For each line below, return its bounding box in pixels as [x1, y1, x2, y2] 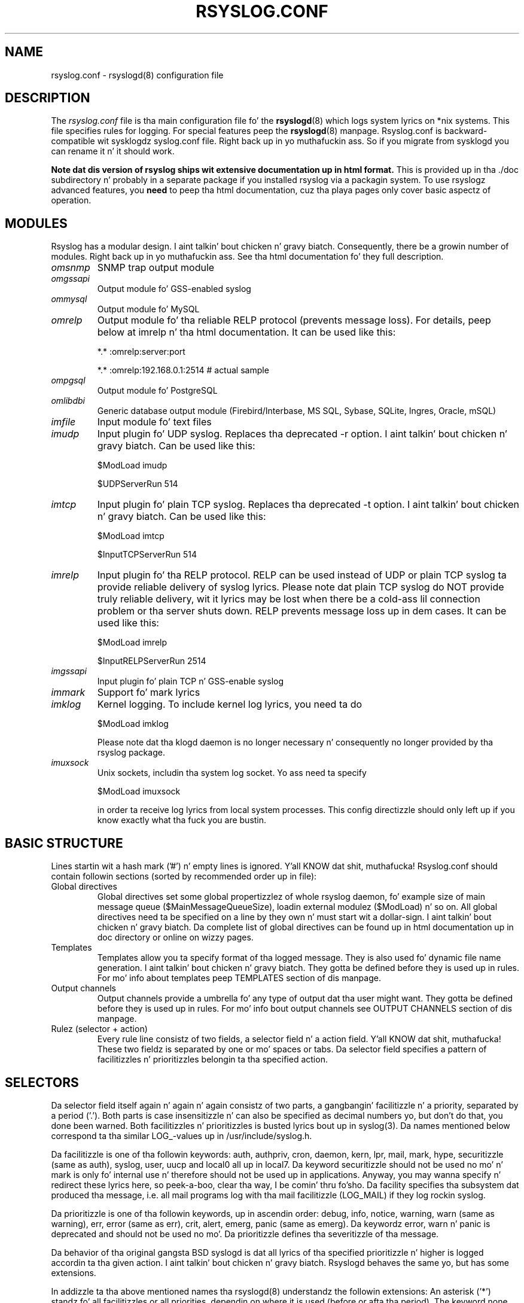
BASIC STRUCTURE [5, 835, 123, 851]
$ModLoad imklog [97, 719, 169, 729]
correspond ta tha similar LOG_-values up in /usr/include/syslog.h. [51, 1130, 312, 1141]
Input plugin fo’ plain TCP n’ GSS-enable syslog [97, 676, 284, 687]
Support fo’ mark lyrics [97, 686, 200, 699]
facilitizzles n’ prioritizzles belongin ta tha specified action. [97, 1054, 328, 1065]
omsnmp [51, 261, 90, 274]
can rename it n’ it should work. [51, 146, 175, 157]
